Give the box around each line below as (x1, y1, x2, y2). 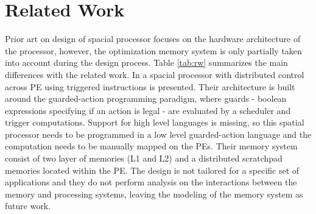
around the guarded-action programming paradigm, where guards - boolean (5, 92, 287, 105)
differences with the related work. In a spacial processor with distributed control (5, 68, 304, 80)
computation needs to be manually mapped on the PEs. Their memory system (5, 140, 298, 152)
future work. (5, 199, 51, 212)
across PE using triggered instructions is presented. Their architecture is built (5, 80, 295, 93)
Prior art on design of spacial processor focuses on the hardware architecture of (5, 32, 301, 45)
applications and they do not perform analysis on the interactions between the (5, 176, 297, 188)
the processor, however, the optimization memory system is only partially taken (5, 44, 302, 57)
